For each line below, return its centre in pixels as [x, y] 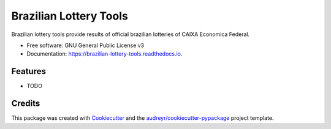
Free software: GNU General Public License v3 [86, 45]
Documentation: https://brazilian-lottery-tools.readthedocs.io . [105, 54]
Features [29, 71]
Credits [26, 104]
